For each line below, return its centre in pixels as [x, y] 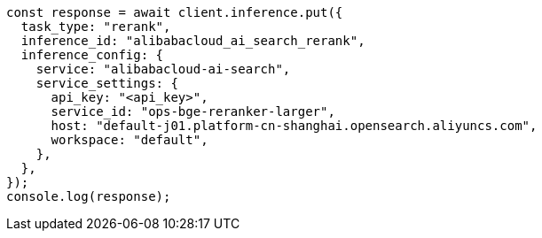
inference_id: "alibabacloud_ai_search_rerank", [193, 41]
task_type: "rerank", [96, 27]
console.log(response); [89, 196]
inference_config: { [92, 55]
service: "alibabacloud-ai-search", [163, 69]
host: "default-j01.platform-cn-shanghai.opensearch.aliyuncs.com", [294, 126]
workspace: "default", [130, 140]
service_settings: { [107, 83]
